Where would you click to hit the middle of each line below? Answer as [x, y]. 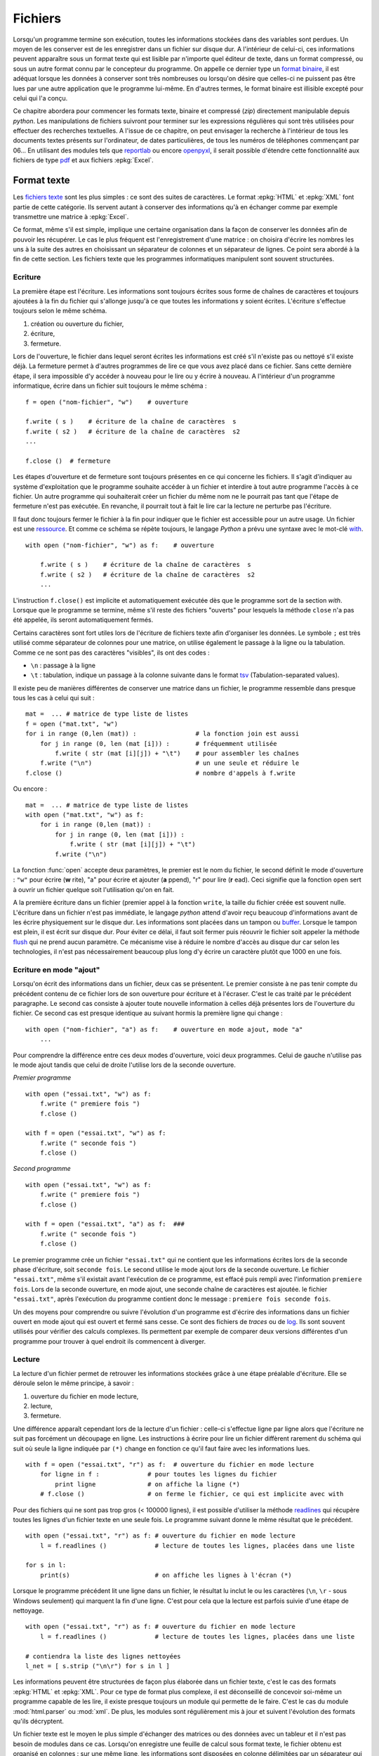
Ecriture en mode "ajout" [56, 969]
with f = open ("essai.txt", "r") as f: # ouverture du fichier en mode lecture [170, 1464]
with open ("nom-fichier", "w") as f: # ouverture [120, 545]
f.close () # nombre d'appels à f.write [161, 773]
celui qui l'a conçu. [40, 98]
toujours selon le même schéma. [60, 311]
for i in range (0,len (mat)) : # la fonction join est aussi [162, 734]
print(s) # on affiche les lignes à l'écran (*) [166, 1575]
